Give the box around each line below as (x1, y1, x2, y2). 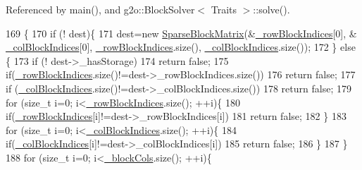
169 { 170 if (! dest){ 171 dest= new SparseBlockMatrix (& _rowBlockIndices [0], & (6, 25, 357, 40)
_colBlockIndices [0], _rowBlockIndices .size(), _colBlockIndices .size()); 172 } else (6, 40, 356, 54)
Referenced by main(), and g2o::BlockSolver (6, 2, 195, 16)
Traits (211, 2, 237, 16)
